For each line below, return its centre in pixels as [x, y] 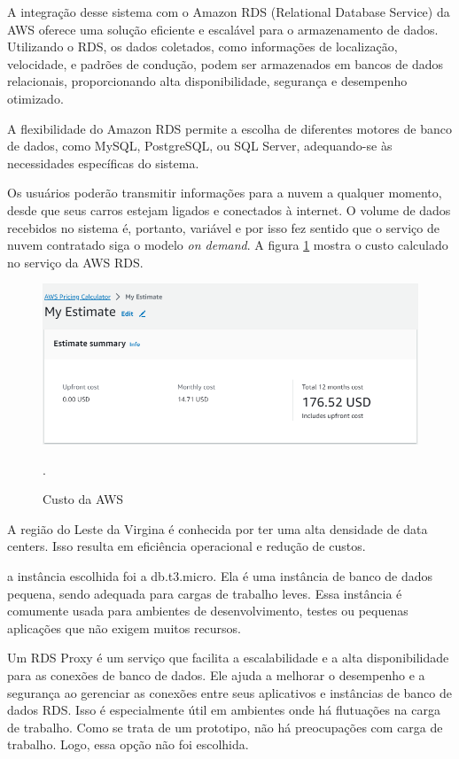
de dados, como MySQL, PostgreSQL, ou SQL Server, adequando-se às [200, 146]
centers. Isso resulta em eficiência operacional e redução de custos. [187, 546]
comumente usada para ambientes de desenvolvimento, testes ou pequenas [208, 611]
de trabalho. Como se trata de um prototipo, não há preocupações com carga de [225, 727]
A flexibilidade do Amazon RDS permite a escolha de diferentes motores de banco [229, 128]
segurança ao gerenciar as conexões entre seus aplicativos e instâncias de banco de [229, 692]
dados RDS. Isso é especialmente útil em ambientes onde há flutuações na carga [224, 710]
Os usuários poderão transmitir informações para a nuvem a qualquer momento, [225, 193]
